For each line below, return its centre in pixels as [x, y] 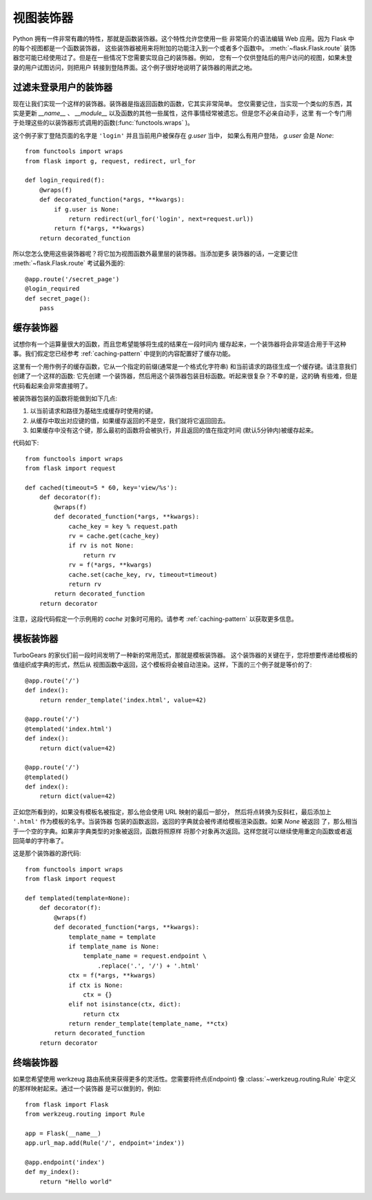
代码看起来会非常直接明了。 [52, 385]
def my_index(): [52, 1172]
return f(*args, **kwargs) [100, 228]
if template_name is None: [114, 946]
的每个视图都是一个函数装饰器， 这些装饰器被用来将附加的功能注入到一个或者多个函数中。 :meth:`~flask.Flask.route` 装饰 [184, 48]
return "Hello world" [76, 1181]
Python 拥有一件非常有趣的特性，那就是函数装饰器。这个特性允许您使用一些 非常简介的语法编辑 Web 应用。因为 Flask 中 [184, 39]
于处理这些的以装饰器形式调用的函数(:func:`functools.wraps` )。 [103, 123]
